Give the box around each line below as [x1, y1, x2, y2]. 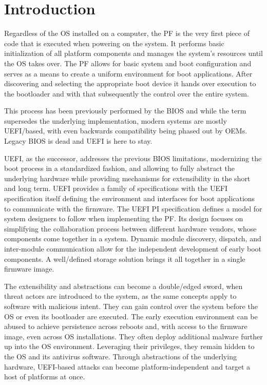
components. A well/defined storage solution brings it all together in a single [4, 253, 245, 264]
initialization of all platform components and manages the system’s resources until [4, 48, 263, 59]
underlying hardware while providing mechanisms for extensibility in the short [4, 172, 251, 183]
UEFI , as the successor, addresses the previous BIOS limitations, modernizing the [4, 152, 262, 163]
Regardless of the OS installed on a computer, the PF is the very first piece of [4, 28, 250, 38]
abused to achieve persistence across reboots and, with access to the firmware [4, 321, 247, 332]
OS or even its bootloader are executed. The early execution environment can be [4, 311, 258, 321]
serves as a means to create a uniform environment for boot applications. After [4, 68, 253, 79]
